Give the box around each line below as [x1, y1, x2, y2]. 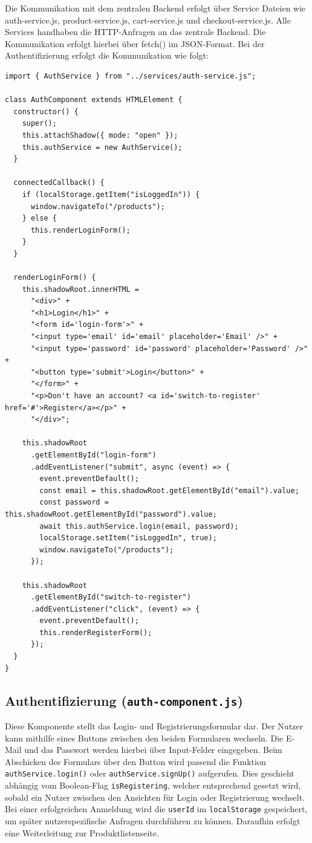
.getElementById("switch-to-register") [30, 593, 191, 602]
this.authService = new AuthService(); [22, 143, 183, 152]
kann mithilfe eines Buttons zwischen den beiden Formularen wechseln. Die [5, 731, 284, 744]
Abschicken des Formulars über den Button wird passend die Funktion [5, 755, 266, 767]
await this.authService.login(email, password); [39, 522, 239, 531]
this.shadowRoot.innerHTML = [22, 285, 139, 294]
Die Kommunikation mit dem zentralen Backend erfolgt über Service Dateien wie [5, 2, 306, 14]
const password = [39, 498, 109, 507]
